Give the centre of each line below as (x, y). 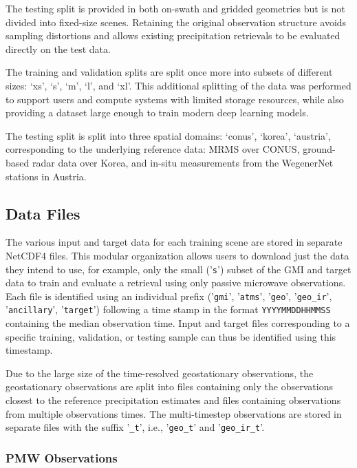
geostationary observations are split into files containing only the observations (169, 386)
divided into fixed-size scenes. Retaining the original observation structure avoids (176, 22)
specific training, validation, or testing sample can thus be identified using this (171, 336)
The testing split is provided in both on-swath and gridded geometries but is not (175, 8)
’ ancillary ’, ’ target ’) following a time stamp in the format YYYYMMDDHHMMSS (168, 309)
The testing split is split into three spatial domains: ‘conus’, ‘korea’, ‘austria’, (168, 135)
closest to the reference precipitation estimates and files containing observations (173, 400)
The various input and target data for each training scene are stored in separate (174, 242)
